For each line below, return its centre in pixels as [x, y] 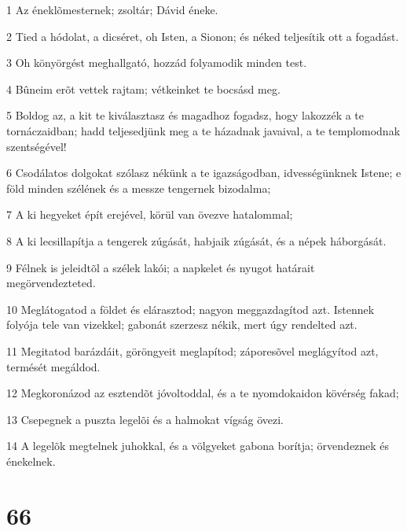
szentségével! [37, 146]
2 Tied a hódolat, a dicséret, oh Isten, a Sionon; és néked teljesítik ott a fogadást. [203, 36]
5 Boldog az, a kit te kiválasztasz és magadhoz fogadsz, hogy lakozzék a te [185, 115]
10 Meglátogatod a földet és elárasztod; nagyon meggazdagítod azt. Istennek [191, 309]
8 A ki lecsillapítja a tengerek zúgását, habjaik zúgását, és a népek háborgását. [196, 240]
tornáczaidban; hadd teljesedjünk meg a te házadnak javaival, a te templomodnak [203, 130]
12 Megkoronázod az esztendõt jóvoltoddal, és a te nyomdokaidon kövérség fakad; [203, 393]
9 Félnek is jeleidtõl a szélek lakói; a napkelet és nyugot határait [161, 267]
